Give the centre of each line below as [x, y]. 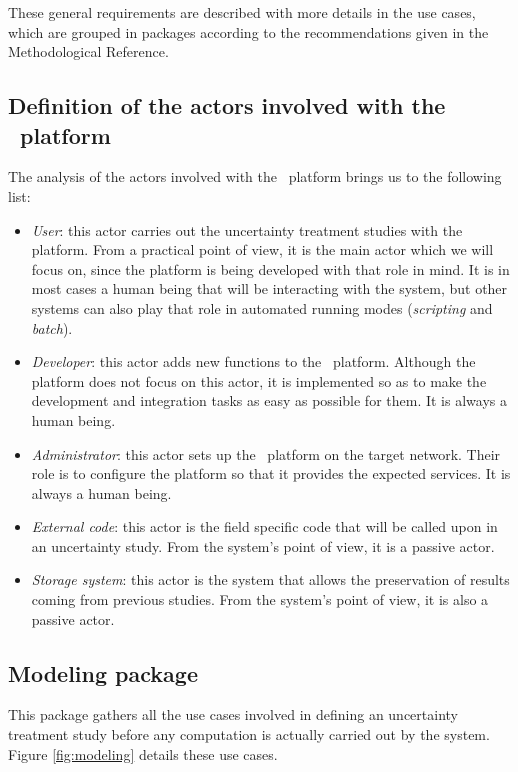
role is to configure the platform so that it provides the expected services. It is [271, 473]
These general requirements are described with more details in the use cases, [242, 12]
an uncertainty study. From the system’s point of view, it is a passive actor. [263, 545]
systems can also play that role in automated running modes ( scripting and [262, 307]
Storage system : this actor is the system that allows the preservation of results [270, 579]
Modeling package [103, 672]
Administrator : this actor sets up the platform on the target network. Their [266, 453]
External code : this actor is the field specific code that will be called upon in [264, 526]
